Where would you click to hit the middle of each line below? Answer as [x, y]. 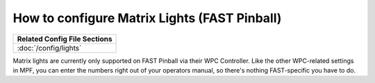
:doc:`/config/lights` [49, 48]
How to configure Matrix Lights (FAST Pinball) [147, 18]
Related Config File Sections [65, 39]
